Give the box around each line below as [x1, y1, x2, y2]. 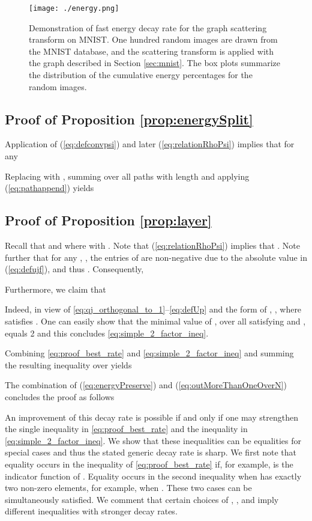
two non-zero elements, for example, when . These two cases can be [5, 481, 252, 494]
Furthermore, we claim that [5, 282, 106, 295]
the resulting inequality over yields [5, 358, 132, 371]
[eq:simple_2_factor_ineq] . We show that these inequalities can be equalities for [5, 434, 301, 446]
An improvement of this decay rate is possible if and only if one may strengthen [5, 410, 298, 423]
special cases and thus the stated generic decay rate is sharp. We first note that [5, 446, 297, 459]
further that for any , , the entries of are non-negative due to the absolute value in [5, 251, 307, 263]
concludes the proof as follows [5, 390, 115, 403]
